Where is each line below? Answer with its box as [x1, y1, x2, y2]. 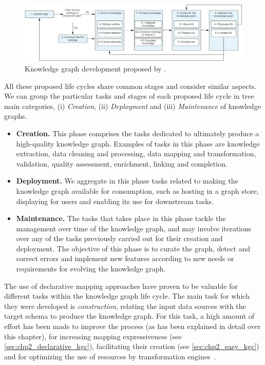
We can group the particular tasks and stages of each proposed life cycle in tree [4, 90, 254, 101]
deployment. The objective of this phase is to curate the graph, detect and [16, 243, 251, 253]
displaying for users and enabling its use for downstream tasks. [16, 195, 214, 206]
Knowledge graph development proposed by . [25, 63, 166, 74]
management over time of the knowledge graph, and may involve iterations [16, 223, 252, 233]
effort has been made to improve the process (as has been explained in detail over [4, 321, 261, 332]
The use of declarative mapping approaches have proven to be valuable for [4, 280, 238, 291]
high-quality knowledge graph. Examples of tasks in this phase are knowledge [16, 138, 260, 149]
